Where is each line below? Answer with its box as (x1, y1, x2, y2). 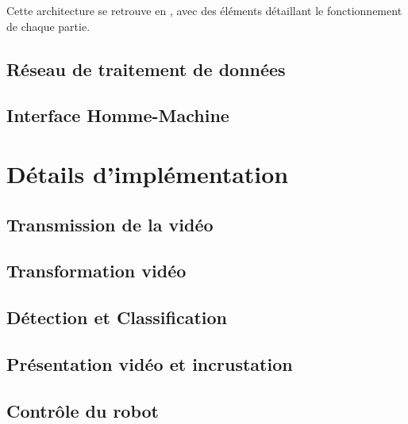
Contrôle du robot (6, 398, 159, 422)
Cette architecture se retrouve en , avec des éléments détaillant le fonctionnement (6, 2, 402, 18)
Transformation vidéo (6, 258, 187, 283)
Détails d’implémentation (6, 157, 289, 189)
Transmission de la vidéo (6, 212, 214, 236)
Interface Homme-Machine (6, 103, 229, 128)
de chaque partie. (6, 17, 90, 34)
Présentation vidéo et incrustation (6, 351, 293, 376)
